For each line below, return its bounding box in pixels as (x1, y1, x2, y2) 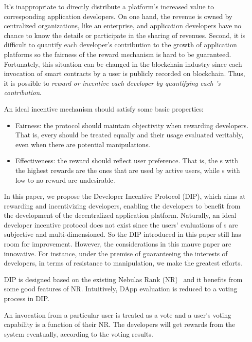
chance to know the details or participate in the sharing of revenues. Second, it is (4, 30, 246, 40)
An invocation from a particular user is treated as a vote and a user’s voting (4, 309, 232, 320)
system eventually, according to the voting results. (4, 328, 153, 339)
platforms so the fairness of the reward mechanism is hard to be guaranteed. (4, 49, 231, 59)
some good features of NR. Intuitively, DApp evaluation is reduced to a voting (4, 284, 237, 294)
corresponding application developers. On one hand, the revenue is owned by (4, 11, 233, 21)
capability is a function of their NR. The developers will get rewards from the (4, 319, 235, 329)
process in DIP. (4, 293, 50, 304)
